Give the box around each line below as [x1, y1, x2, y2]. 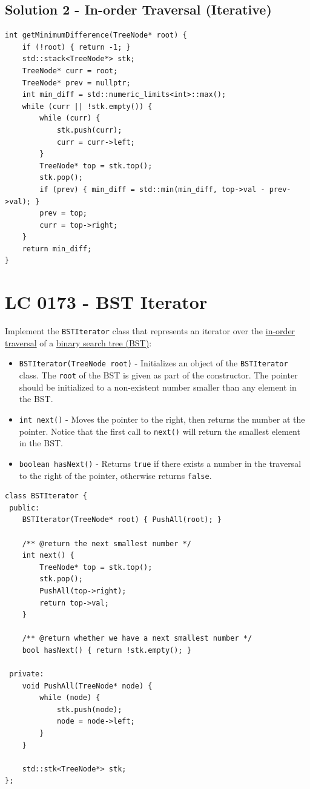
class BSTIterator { [5, 492, 88, 501]
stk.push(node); [56, 705, 122, 714]
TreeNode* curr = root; [22, 66, 118, 75]
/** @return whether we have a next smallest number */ [22, 634, 252, 643]
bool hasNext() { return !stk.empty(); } [22, 645, 191, 655]
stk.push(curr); [56, 125, 122, 134]
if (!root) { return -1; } [22, 42, 131, 51]
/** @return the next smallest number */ [22, 539, 191, 548]
